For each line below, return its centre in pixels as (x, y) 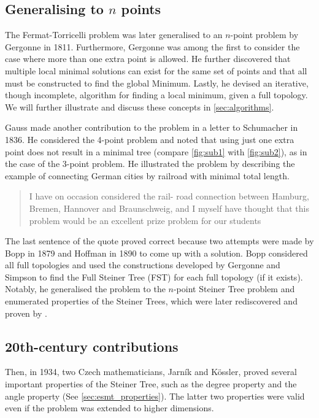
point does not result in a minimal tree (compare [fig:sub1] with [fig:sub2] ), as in (156, 151)
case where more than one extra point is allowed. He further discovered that (148, 59)
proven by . (26, 313)
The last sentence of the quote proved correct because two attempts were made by (159, 241)
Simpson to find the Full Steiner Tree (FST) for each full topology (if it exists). (154, 277)
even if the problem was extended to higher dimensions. (110, 408)
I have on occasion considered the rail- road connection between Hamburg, (169, 196)
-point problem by (264, 35)
